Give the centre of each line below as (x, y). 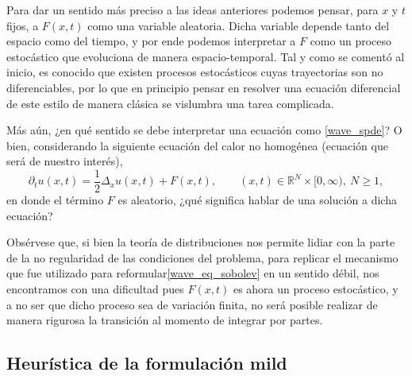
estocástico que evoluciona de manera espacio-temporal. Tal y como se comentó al (206, 56)
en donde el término (55, 200)
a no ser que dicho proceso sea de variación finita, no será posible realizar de (192, 304)
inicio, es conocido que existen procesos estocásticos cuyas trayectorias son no (195, 72)
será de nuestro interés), (65, 161)
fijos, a (23, 25)
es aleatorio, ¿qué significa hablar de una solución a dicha (257, 200)
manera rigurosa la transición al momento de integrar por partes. (165, 320)
